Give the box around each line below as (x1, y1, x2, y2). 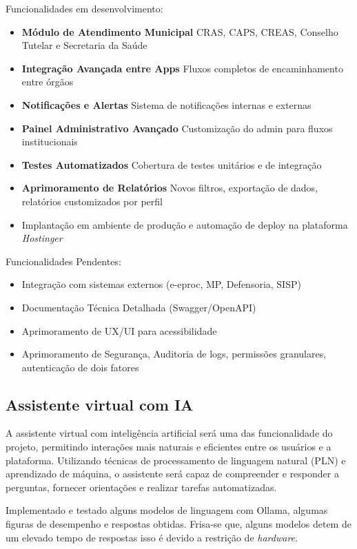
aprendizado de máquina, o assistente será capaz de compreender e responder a (6, 466, 339, 481)
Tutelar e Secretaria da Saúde (21, 38, 147, 52)
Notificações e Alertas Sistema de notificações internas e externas (21, 97, 312, 112)
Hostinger (21, 231, 63, 245)
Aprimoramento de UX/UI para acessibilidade (21, 323, 217, 338)
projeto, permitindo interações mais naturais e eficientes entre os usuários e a (6, 439, 331, 454)
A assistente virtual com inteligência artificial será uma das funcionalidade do (6, 426, 333, 440)
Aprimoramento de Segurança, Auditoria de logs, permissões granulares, (21, 346, 327, 361)
